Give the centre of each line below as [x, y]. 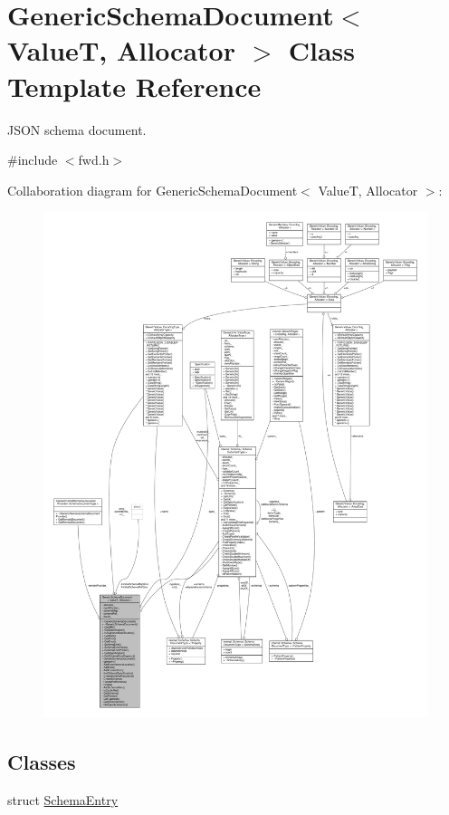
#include [33, 160]
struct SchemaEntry [63, 799]
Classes [42, 762]
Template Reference [134, 86]
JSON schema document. [77, 129]
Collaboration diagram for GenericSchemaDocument [153, 190]
